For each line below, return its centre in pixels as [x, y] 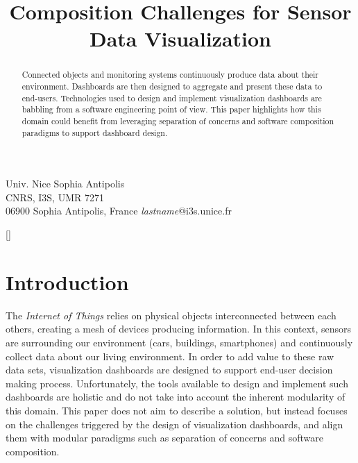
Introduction [67, 281]
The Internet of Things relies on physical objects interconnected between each [171, 315]
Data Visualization [180, 39]
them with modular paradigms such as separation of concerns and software [164, 438]
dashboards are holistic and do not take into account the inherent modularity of [176, 397]
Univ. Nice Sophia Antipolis [65, 184]
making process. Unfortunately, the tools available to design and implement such [177, 383]
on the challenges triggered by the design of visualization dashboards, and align [174, 424]
